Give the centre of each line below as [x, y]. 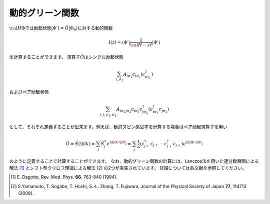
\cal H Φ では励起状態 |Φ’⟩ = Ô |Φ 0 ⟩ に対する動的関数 [61, 28]
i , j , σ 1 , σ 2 [108, 115]
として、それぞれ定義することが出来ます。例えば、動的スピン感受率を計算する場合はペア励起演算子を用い [118, 127]
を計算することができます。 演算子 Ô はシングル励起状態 [66, 57]
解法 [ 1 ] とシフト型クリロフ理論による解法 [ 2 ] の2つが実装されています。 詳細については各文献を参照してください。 [128, 168]
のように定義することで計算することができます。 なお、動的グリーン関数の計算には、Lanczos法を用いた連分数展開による [134, 161]
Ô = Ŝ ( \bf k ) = [80, 144]
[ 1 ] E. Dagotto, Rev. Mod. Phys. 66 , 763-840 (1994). [64, 177]
